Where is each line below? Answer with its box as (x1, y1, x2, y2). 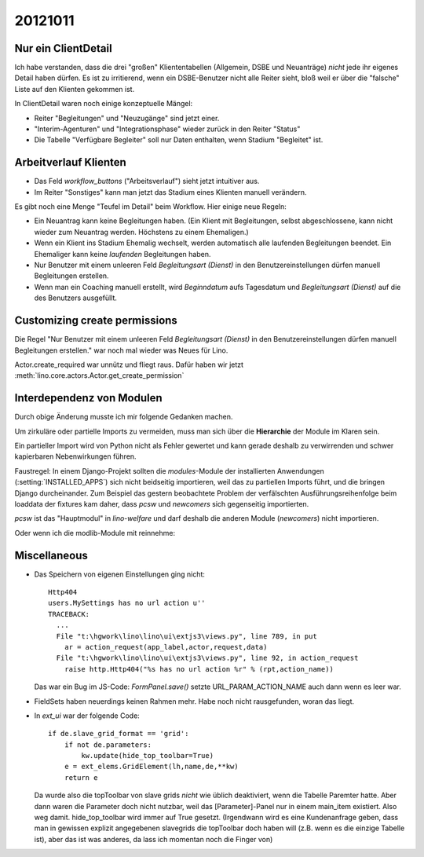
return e (64, 773, 98, 782)
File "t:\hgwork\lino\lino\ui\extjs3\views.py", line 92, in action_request (56, 654, 359, 663)
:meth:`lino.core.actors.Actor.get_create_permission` (14, 371, 185, 380)
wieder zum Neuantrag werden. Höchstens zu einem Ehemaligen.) (34, 227, 249, 236)
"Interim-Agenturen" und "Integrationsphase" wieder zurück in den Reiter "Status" (34, 124, 301, 134)
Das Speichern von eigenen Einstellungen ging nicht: (34, 570, 206, 579)
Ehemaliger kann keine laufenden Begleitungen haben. (34, 249, 211, 258)
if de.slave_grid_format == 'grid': (48, 729, 189, 738)
